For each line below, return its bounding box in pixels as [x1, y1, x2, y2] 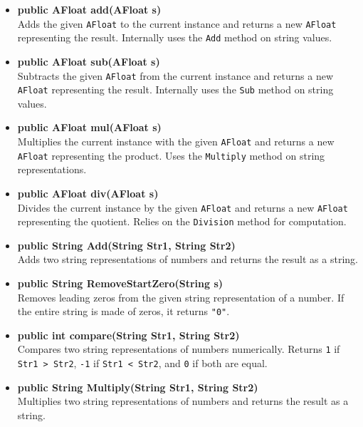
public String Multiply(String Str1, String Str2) [17, 379, 258, 394]
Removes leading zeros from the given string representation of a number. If [17, 289, 344, 304]
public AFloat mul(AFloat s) [17, 120, 162, 135]
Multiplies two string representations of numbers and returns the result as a [17, 393, 349, 408]
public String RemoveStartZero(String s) [17, 276, 223, 290]
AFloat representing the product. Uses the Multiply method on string [17, 148, 325, 163]
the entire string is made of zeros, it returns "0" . [17, 304, 230, 319]
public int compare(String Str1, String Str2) [17, 327, 240, 342]
